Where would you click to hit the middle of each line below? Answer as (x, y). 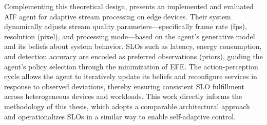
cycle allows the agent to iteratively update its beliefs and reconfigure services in (131, 76)
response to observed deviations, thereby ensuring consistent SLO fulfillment (124, 86)
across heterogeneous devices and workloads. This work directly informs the (123, 96)
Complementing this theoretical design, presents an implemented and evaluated (129, 6)
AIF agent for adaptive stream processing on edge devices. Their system (118, 16)
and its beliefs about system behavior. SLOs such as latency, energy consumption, (133, 46)
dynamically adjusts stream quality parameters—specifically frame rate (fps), (126, 26)
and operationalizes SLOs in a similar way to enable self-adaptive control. (120, 116)
